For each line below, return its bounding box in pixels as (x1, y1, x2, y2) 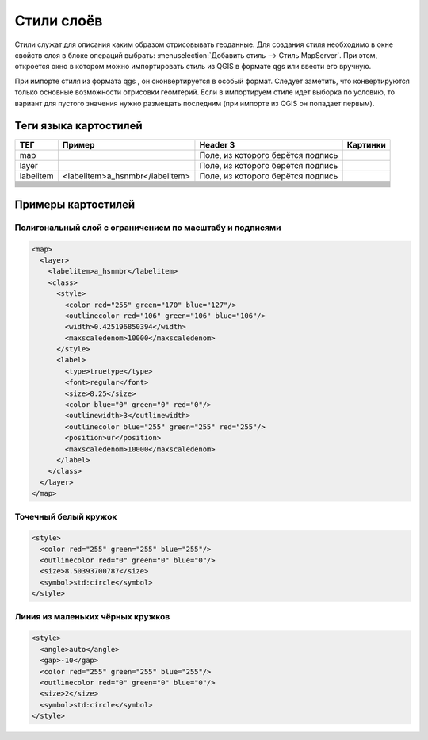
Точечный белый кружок (14, 511, 117, 522)
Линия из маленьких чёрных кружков (14, 611, 170, 622)
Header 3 (199, 140, 235, 151)
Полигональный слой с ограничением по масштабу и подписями (14, 222, 281, 233)
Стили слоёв (14, 12, 103, 29)
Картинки (346, 140, 386, 151)
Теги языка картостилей (14, 119, 143, 132)
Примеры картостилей (14, 197, 136, 211)
